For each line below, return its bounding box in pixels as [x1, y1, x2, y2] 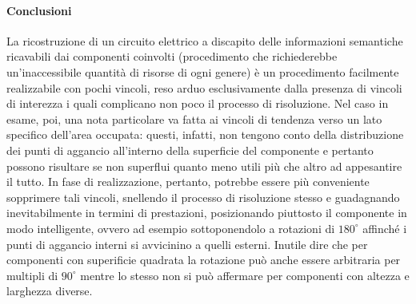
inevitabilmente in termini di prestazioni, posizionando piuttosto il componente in [6, 204, 407, 221]
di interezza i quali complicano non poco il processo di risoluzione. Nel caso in [6, 95, 389, 112]
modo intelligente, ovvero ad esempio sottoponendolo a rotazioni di [6, 219, 335, 236]
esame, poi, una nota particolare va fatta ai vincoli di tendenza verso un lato [6, 110, 382, 127]
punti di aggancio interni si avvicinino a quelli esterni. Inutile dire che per [6, 235, 368, 252]
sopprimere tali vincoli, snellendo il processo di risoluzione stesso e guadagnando [6, 188, 400, 205]
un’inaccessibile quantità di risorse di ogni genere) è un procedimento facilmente [6, 63, 399, 80]
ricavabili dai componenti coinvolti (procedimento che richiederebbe [6, 48, 338, 65]
